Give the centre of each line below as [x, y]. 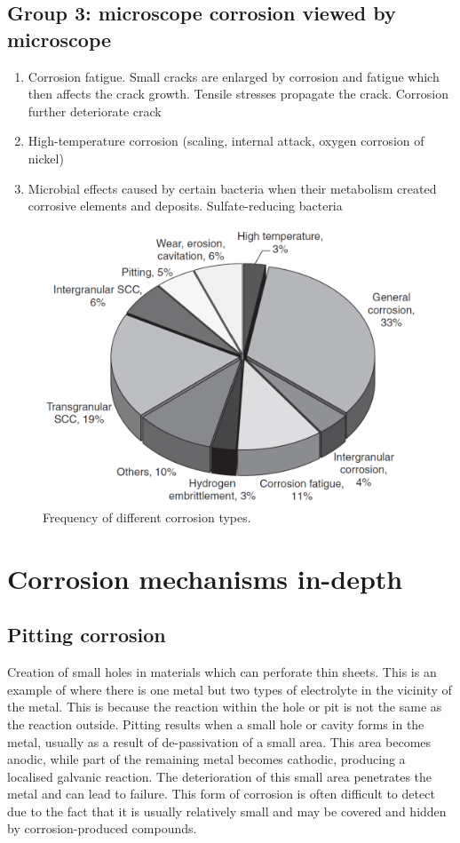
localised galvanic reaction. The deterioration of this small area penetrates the [220, 776]
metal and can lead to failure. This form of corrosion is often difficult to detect [221, 794]
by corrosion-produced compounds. [102, 828]
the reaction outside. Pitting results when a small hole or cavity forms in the [216, 724]
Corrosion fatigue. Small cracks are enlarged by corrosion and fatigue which [234, 76]
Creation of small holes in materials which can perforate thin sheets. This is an [222, 672]
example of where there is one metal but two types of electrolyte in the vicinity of [230, 689]
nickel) [46, 158]
